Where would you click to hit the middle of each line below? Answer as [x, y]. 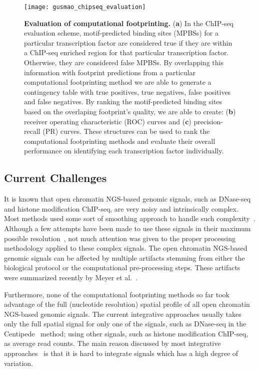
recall [32, 131]
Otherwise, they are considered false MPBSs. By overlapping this [124, 62]
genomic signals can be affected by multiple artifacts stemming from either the [124, 257]
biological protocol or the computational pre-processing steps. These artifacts [122, 267]
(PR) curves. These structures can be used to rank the [126, 131]
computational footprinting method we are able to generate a [118, 82]
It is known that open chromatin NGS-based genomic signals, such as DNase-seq [127, 199]
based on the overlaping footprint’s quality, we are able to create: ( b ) [130, 111]
